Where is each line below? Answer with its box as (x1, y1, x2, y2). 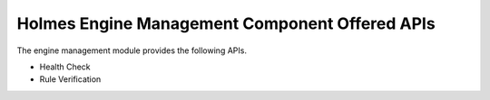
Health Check (39, 61, 91, 72)
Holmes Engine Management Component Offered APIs (16, 14, 436, 33)
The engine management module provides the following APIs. (16, 45, 247, 56)
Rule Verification (39, 74, 102, 85)
